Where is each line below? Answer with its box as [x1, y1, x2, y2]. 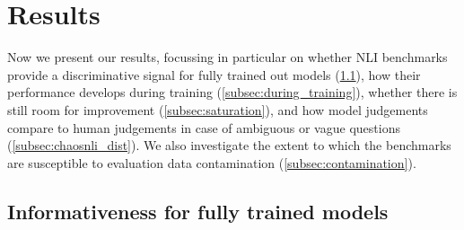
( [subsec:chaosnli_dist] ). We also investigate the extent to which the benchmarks [7, 136, 451, 155]
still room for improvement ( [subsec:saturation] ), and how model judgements [7, 100, 428, 119]
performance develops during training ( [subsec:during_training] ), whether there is [7, 83, 458, 102]
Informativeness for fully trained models [7, 197, 389, 225]
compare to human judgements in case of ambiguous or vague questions [7, 118, 400, 137]
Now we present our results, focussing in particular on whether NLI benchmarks [7, 48, 448, 66]
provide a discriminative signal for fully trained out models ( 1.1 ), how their [7, 65, 421, 84]
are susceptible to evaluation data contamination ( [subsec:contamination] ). [7, 153, 416, 172]
